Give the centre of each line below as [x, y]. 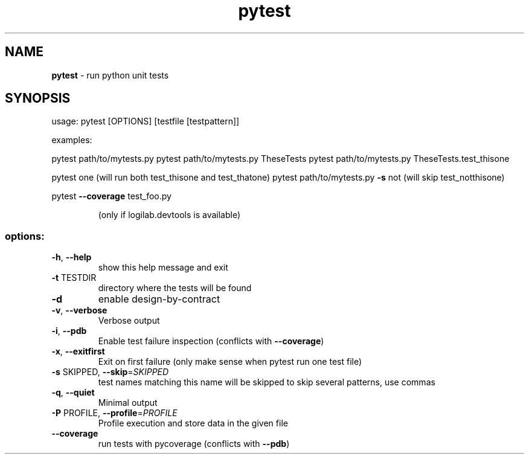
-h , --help [72, 257]
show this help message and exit [163, 268]
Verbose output [129, 321]
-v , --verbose [79, 310]
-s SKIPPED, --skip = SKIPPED [110, 372]
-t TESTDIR [74, 278]
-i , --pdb [69, 331]
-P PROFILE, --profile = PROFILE [114, 413]
